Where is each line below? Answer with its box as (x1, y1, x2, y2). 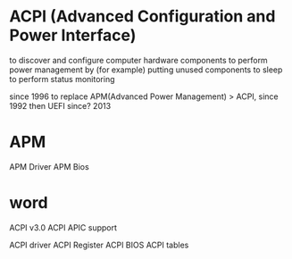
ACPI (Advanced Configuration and (9, 6, 276, 27)
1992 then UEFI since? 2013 (9, 100, 112, 111)
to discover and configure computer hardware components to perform (9, 54, 268, 65)
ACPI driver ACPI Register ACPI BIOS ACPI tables (9, 239, 189, 250)
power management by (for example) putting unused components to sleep (9, 64, 283, 75)
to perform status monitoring (9, 73, 115, 84)
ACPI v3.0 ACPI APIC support (9, 221, 118, 233)
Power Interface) (9, 25, 137, 46)
